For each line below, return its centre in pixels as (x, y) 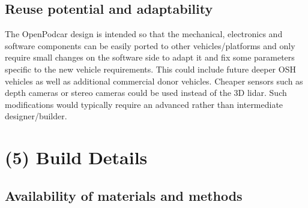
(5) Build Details (76, 157)
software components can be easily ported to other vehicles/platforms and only (150, 45)
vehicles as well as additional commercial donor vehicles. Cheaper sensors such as (154, 81)
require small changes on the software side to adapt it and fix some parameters (150, 57)
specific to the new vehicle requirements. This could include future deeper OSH (150, 69)
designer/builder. (36, 116)
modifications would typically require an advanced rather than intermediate (144, 104)
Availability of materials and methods (124, 195)
